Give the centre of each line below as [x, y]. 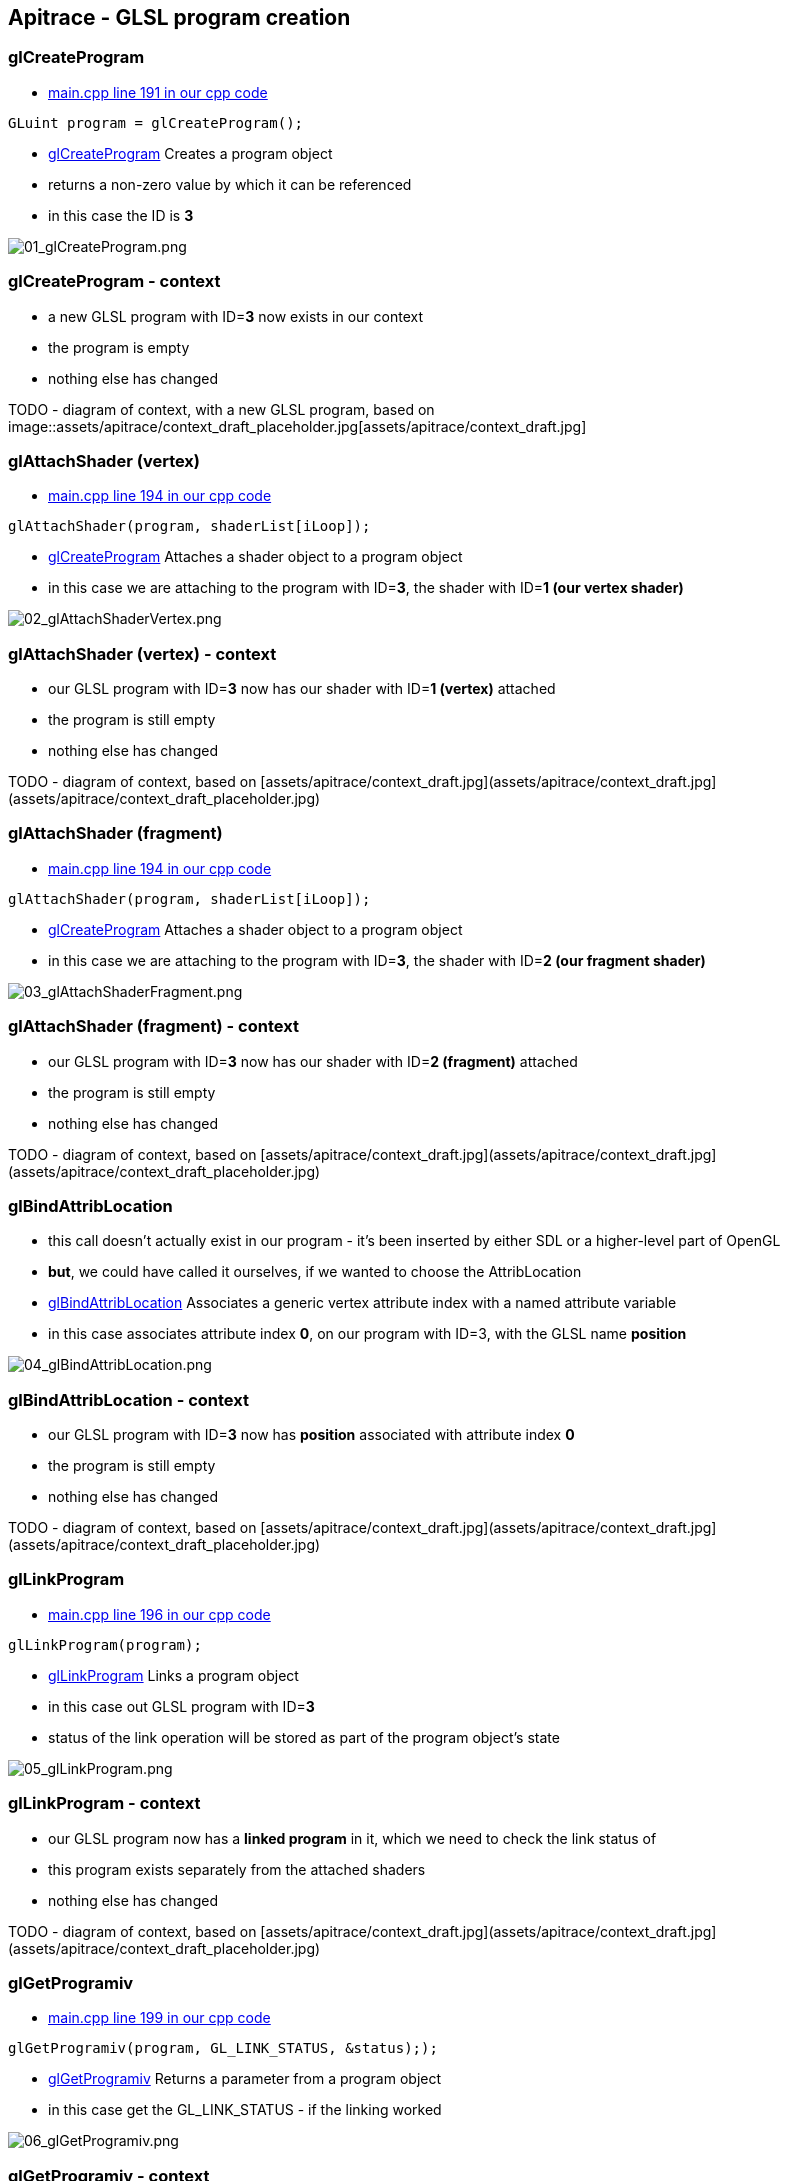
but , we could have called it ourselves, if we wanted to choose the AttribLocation [315, 1272]
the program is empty [119, 347]
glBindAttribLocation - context [128, 1399]
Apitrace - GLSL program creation [179, 17]
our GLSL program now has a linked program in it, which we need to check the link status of [352, 1838]
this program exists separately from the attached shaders [237, 1869]
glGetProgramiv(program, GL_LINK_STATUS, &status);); [223, 2048]
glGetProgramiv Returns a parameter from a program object [245, 2079]
